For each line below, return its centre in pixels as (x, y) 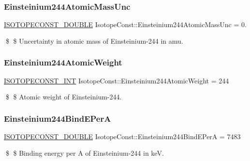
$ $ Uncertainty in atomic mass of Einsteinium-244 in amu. (94, 40)
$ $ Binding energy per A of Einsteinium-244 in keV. (85, 153)
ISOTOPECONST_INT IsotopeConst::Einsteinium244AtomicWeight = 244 (117, 80)
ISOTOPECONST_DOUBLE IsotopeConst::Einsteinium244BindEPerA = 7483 (122, 137)
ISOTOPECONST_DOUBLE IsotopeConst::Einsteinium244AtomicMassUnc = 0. (125, 24)
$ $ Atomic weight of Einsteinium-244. (64, 97)
